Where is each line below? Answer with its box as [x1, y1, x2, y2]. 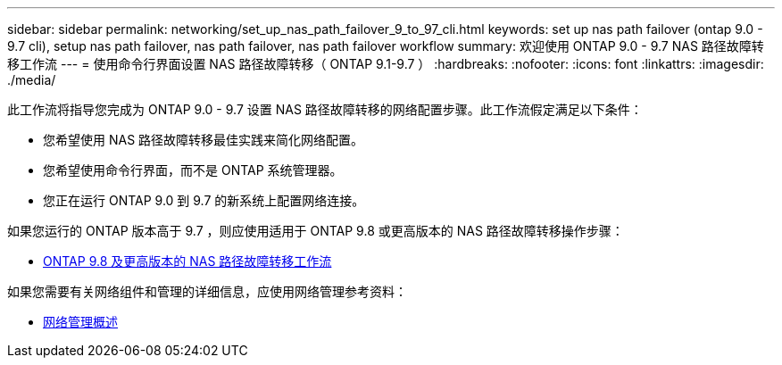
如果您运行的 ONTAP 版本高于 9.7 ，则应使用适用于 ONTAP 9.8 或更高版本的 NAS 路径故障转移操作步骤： [7, 223, 624, 238]
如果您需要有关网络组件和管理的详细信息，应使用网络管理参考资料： [7, 284, 407, 299]
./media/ [7, 72, 56, 87]
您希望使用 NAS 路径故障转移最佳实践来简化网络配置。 [43, 132, 364, 147]
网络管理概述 [43, 314, 118, 329]
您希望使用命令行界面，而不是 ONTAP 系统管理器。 [43, 162, 343, 178]
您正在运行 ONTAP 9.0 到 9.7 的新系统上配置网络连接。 [43, 193, 365, 208]
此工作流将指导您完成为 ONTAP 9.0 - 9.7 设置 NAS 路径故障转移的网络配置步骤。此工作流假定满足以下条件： [7, 102, 643, 117]
